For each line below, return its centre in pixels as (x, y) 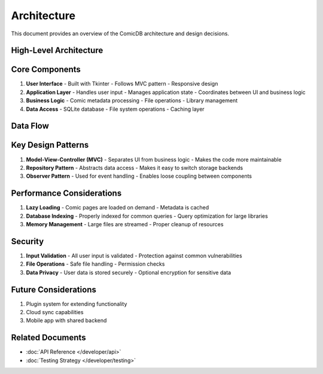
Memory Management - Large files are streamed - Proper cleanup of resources (125, 224)
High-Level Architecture (57, 51)
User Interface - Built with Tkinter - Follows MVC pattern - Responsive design (122, 84)
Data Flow (30, 126)
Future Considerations (54, 289)
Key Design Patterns (50, 145)
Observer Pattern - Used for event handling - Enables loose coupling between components (139, 176)
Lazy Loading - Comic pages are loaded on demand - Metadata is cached (118, 208)
